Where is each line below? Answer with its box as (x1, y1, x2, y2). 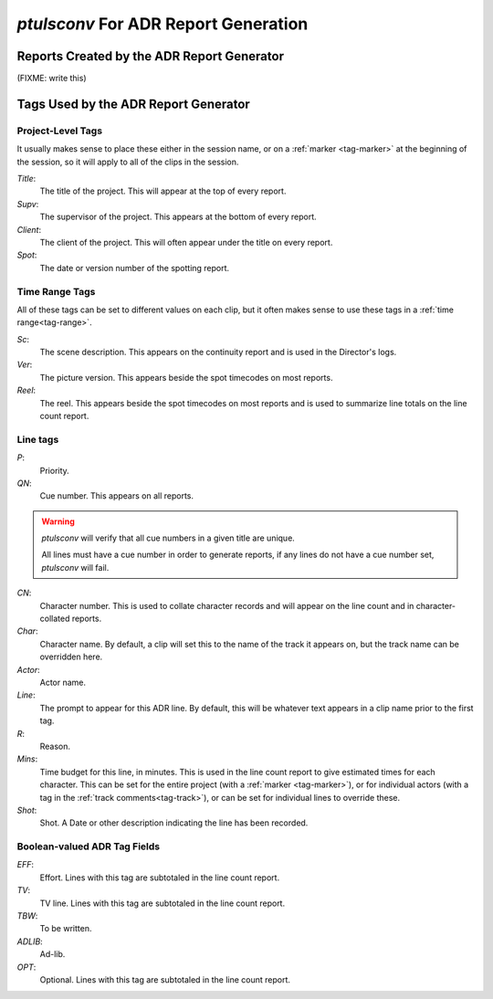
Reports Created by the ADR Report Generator (16, 48, 285, 64)
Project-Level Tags (16, 124, 103, 137)
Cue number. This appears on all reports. (39, 490, 194, 501)
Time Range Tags (16, 285, 96, 298)
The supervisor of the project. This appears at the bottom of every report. (39, 211, 317, 223)
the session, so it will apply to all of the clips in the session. (16, 156, 239, 167)
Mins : (16, 753, 38, 764)
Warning (41, 516, 75, 527)
